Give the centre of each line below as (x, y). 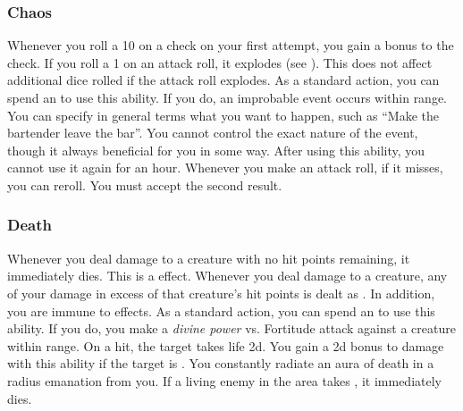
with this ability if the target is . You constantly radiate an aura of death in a (221, 363)
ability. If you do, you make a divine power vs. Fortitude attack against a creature (231, 328)
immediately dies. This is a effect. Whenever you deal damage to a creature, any (227, 276)
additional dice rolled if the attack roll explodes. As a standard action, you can (223, 80)
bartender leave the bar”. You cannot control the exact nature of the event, (213, 133)
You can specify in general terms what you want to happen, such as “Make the (223, 115)
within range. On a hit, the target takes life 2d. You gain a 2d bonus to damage (226, 345)
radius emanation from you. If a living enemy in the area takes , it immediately (224, 380)
